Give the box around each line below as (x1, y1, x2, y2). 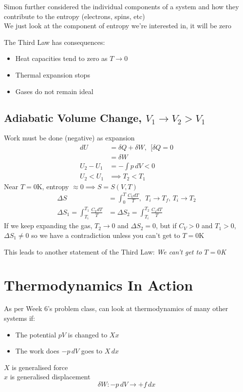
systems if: (4, 313, 35, 323)
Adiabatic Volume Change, (4, 110, 142, 125)
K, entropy (37, 181, 69, 191)
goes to (81, 346, 103, 356)
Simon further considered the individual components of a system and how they (4, 1, 239, 11)
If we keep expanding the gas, (4, 220, 93, 231)
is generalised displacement (10, 372, 91, 382)
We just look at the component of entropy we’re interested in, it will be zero (4, 20, 231, 31)
